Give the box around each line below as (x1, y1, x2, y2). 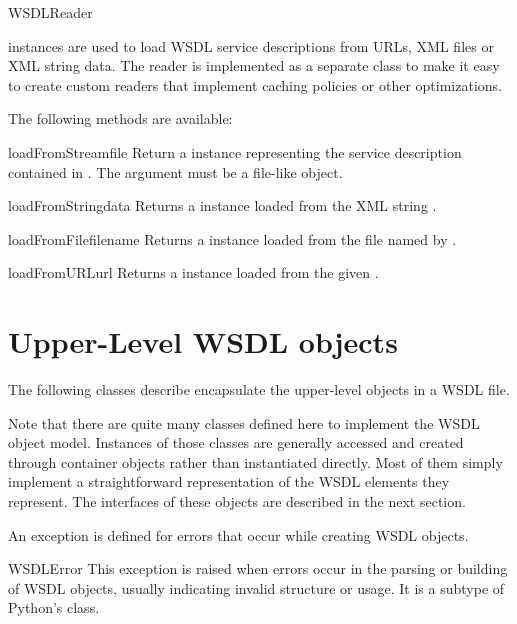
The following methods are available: (8, 108, 233, 129)
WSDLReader (8, 2, 93, 22)
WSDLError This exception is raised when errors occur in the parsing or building (8, 558, 508, 579)
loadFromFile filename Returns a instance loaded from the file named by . (8, 228, 457, 249)
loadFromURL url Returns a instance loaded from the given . (8, 262, 379, 283)
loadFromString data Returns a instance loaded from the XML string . (8, 195, 437, 216)
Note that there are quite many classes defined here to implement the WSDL (8, 412, 480, 433)
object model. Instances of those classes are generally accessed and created (8, 432, 464, 453)
